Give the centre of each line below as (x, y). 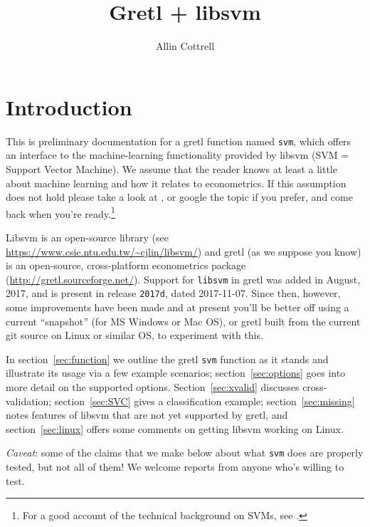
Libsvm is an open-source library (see (87, 237)
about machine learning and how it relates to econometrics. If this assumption (176, 183)
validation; (29, 401)
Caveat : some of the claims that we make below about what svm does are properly (185, 453)
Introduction (69, 106)
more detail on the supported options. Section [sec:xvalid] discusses (153, 387)
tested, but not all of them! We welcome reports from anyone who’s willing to (175, 467)
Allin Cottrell (185, 46)
